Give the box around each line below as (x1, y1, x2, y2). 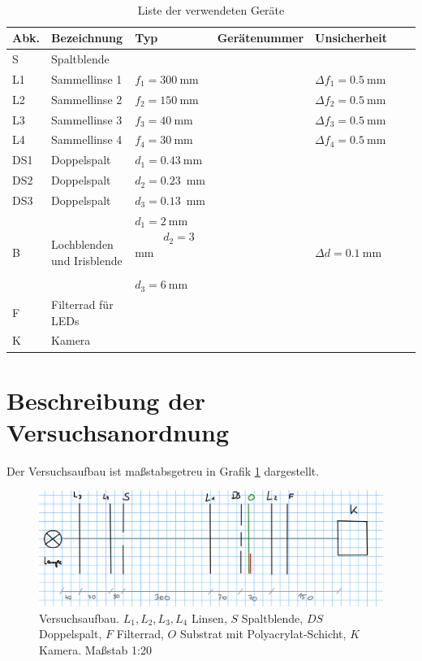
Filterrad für (51, 296, 114, 312)
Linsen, (191, 609, 227, 626)
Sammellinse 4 (51, 131, 123, 148)
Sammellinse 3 (51, 111, 123, 128)
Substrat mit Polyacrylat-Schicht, (179, 625, 347, 642)
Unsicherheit (315, 29, 387, 46)
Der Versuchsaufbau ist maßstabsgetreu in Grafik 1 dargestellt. (6, 462, 320, 479)
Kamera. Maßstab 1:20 (39, 641, 152, 659)
